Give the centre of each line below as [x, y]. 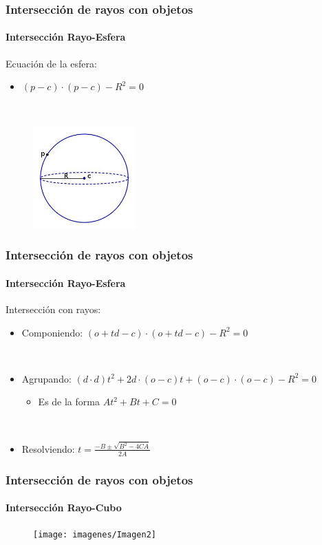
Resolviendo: [48, 448]
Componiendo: [52, 332]
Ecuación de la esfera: [51, 63]
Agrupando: [46, 378]
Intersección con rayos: [53, 309]
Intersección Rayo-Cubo [64, 507]
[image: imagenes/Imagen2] [95, 535]
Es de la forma [69, 402]
